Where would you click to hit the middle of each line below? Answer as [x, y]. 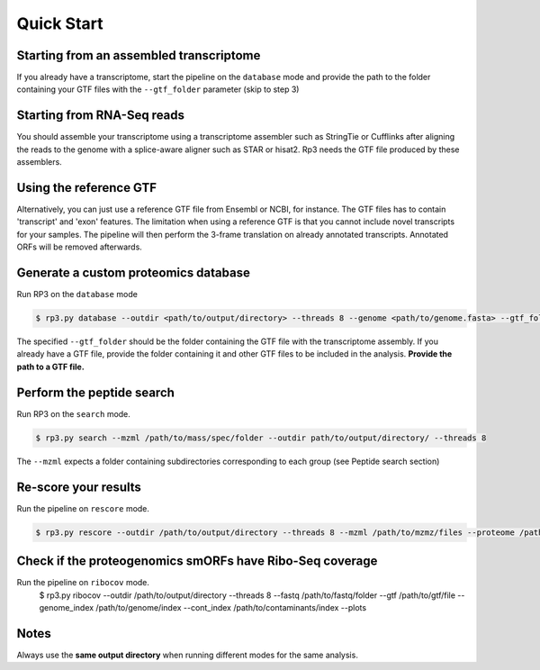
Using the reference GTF [87, 188]
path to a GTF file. [50, 367]
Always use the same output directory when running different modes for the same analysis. [188, 655]
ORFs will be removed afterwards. [80, 247]
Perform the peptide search [96, 392]
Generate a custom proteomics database [134, 273]
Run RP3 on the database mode [77, 294]
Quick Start [60, 23]
